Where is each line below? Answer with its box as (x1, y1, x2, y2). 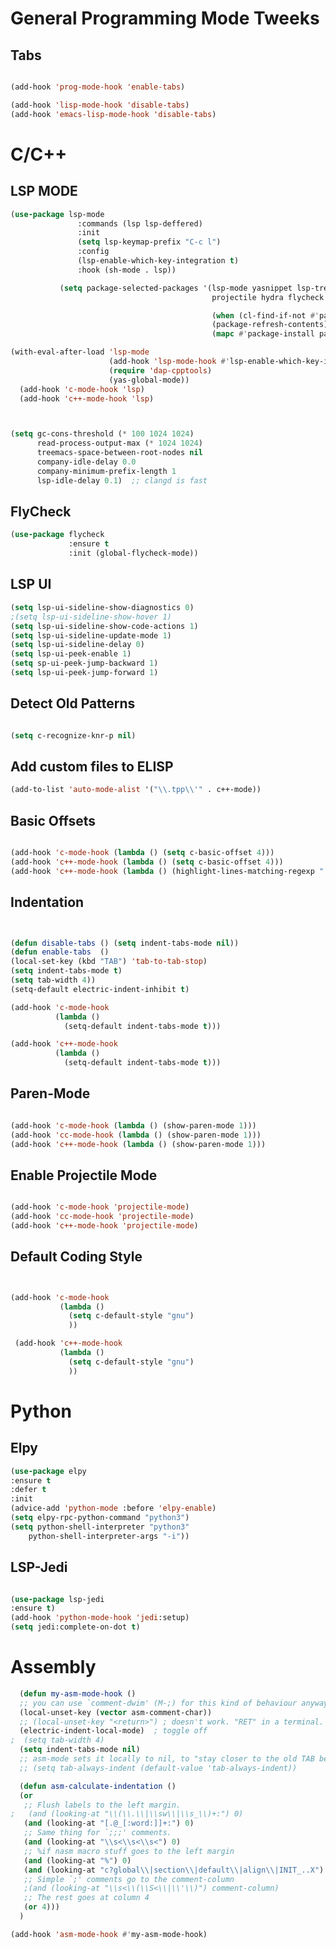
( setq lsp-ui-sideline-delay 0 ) (10, 640, 145, 650)
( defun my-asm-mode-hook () (19, 1688, 137, 1699)
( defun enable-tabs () (10, 947, 110, 957)
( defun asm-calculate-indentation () (19, 1781, 177, 1791)
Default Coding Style (10, 1248, 143, 1266)
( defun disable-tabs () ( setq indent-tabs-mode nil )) (10, 938, 240, 948)
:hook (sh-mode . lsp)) (77, 265, 177, 275)
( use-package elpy (10, 1466, 87, 1476)
